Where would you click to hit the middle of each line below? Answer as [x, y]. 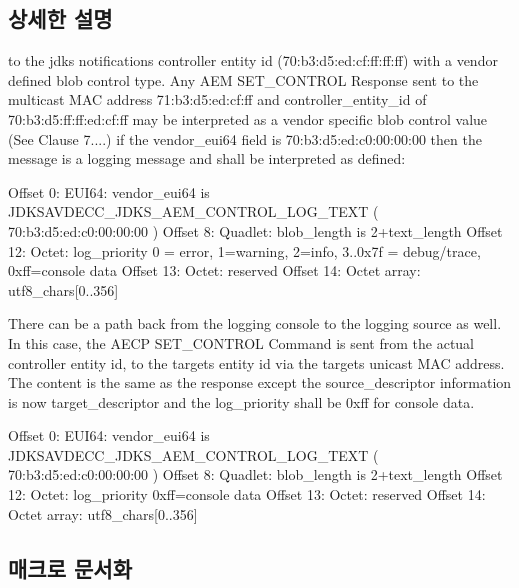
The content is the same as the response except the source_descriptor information [260, 382]
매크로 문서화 [70, 567]
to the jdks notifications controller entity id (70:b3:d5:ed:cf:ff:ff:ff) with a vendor [253, 60]
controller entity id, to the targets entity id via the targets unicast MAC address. [256, 362]
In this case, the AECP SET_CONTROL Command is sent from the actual [241, 342]
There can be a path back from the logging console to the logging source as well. [255, 323]
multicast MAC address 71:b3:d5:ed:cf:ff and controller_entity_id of [217, 99]
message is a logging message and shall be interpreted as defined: [207, 158]
